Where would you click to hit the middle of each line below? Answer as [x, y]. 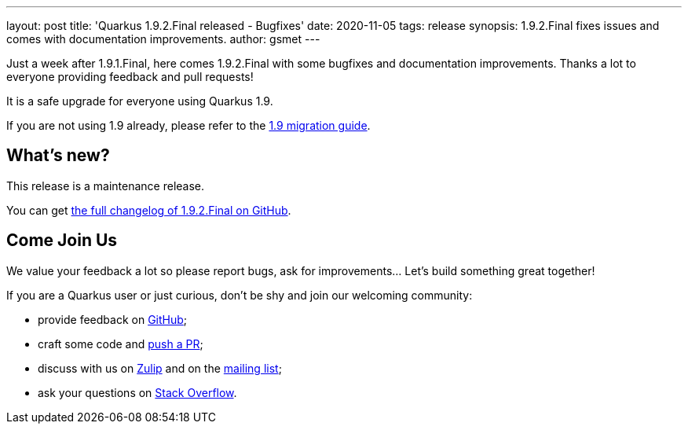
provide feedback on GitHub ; [113, 319]
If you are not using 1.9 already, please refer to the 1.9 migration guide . [188, 125]
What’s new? [58, 156]
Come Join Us [62, 241]
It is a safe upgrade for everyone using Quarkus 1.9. [140, 101]
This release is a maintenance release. [106, 186]
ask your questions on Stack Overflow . [137, 392]
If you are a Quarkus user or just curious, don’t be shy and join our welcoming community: [240, 295]
